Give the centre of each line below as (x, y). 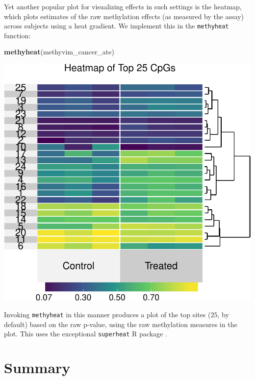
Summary (37, 367)
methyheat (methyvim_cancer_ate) (59, 52)
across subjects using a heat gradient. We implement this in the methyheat (116, 26)
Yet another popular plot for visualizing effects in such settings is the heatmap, (123, 6)
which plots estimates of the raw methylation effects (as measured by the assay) (124, 16)
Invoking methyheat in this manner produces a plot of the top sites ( (107, 314)
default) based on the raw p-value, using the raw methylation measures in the (121, 324)
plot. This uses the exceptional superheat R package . (86, 334)
